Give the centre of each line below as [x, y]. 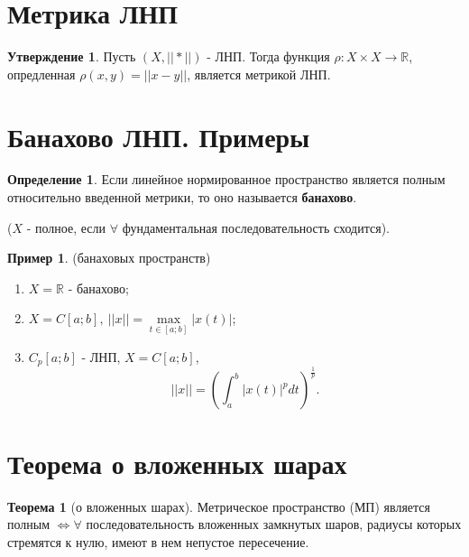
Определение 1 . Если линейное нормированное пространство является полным [226, 179]
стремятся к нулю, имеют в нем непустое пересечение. [158, 541]
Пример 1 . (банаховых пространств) [109, 258]
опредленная [41, 74]
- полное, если [66, 227]
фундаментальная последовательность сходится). [256, 227]
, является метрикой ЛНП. [259, 74]
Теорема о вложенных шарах [177, 463]
